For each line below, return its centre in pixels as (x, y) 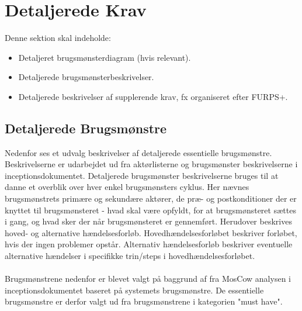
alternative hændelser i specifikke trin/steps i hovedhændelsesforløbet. (130, 256)
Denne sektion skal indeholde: (58, 38)
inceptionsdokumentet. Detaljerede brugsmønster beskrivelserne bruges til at (142, 175)
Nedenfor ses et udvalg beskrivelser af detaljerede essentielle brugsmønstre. (138, 152)
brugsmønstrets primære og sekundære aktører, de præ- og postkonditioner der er (151, 198)
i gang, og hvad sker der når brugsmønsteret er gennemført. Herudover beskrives (148, 221)
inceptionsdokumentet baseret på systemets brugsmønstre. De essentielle (134, 290)
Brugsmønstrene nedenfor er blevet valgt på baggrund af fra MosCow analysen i (148, 279)
